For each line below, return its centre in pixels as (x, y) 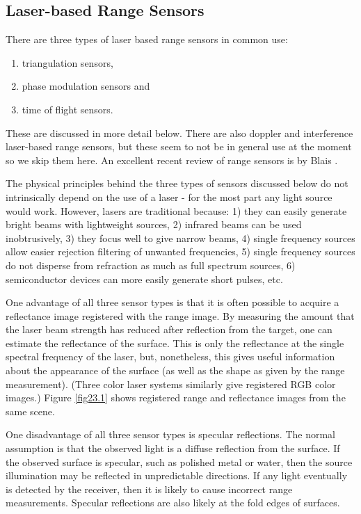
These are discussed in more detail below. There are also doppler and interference (179, 132)
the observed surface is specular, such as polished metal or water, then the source (179, 461)
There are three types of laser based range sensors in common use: (147, 39)
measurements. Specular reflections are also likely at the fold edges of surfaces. (173, 503)
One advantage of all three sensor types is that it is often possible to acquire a (173, 302)
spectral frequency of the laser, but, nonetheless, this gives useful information (170, 356)
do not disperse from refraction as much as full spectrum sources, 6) (151, 265)
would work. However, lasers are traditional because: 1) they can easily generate (176, 210)
